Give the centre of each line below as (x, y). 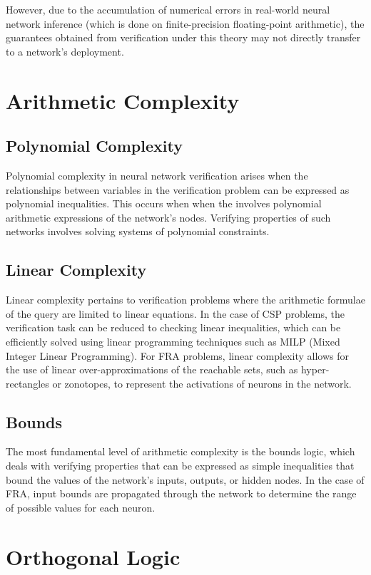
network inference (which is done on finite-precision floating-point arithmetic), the (185, 23)
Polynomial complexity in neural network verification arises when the (157, 175)
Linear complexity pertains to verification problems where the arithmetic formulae (185, 300)
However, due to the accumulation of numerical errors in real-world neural (168, 9)
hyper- (315, 369)
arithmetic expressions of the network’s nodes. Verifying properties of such (168, 217)
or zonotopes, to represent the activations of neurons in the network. (202, 383)
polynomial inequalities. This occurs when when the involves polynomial (164, 203)
